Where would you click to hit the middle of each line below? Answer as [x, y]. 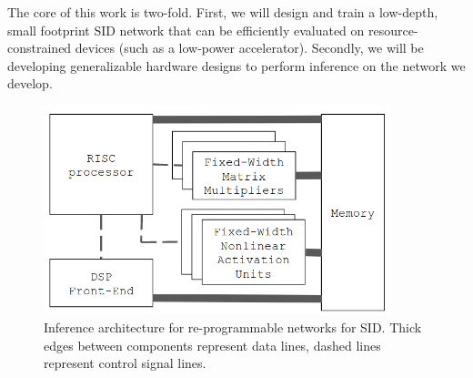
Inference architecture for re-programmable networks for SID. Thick [233, 327]
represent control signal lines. [125, 363]
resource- [393, 30]
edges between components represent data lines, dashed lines [212, 345]
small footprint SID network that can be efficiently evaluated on [186, 30]
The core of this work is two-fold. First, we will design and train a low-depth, [223, 12]
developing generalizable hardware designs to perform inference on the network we [236, 65]
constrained [40, 48]
